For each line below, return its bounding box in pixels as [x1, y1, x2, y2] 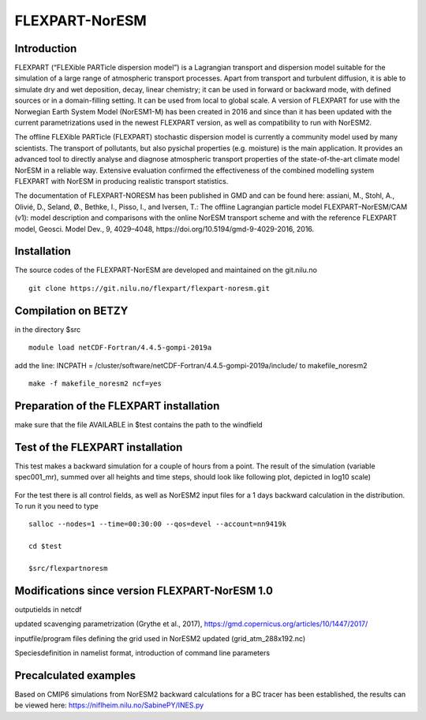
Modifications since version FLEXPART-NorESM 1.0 [14, 584, 274, 597]
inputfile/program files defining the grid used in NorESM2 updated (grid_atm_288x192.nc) [14, 633, 306, 643]
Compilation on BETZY [14, 304, 129, 317]
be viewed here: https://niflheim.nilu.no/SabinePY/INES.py [14, 700, 204, 710]
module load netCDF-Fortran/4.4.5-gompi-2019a [28, 343, 212, 353]
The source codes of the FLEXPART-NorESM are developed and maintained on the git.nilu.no [14, 265, 317, 275]
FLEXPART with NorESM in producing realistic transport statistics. [14, 176, 229, 185]
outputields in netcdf [14, 604, 82, 614]
